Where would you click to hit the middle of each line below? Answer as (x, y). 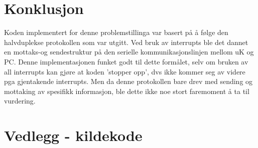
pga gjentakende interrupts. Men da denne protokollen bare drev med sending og (128, 81)
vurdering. (20, 101)
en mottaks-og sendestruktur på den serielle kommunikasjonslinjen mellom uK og (129, 52)
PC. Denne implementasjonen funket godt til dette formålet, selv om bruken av (126, 61)
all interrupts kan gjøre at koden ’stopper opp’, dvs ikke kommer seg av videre (125, 71)
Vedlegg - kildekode (73, 135)
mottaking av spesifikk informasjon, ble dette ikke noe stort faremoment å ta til (127, 91)
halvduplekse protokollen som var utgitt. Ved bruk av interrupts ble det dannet (126, 42)
